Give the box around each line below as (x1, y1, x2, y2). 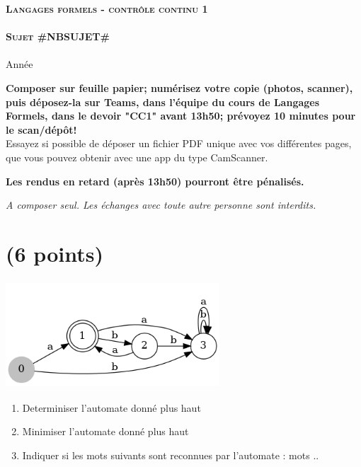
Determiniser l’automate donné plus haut (22, 400, 201, 415)
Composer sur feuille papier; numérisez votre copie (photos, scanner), (6, 80, 353, 95)
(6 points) (6, 238, 103, 267)
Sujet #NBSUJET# (6, 29, 110, 44)
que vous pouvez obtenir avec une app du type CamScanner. (6, 149, 268, 164)
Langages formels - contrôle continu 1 (6, 1, 208, 16)
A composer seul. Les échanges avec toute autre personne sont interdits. (6, 197, 316, 212)
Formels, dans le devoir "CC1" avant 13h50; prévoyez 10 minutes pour (6, 108, 356, 123)
